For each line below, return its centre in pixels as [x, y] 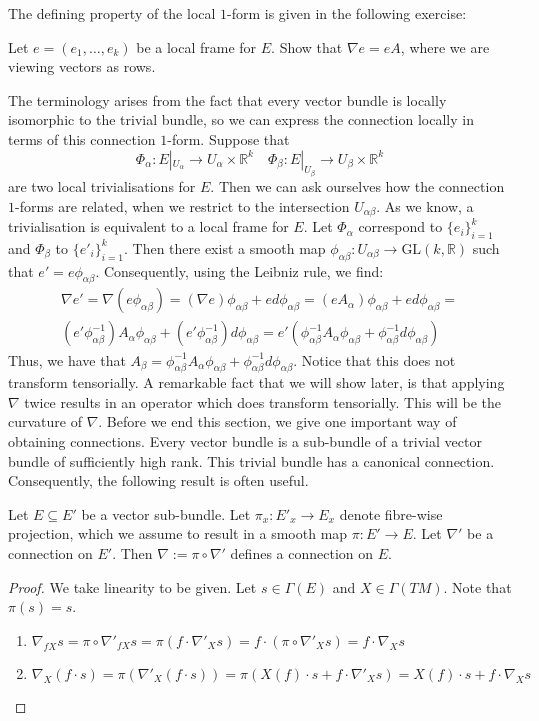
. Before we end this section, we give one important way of [277, 421]
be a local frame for [196, 46]
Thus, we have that [67, 359]
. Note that [477, 586]
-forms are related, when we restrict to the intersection [182, 205]
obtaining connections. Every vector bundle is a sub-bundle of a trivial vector [245, 441]
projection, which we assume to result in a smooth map [178, 533]
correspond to [400, 226]
